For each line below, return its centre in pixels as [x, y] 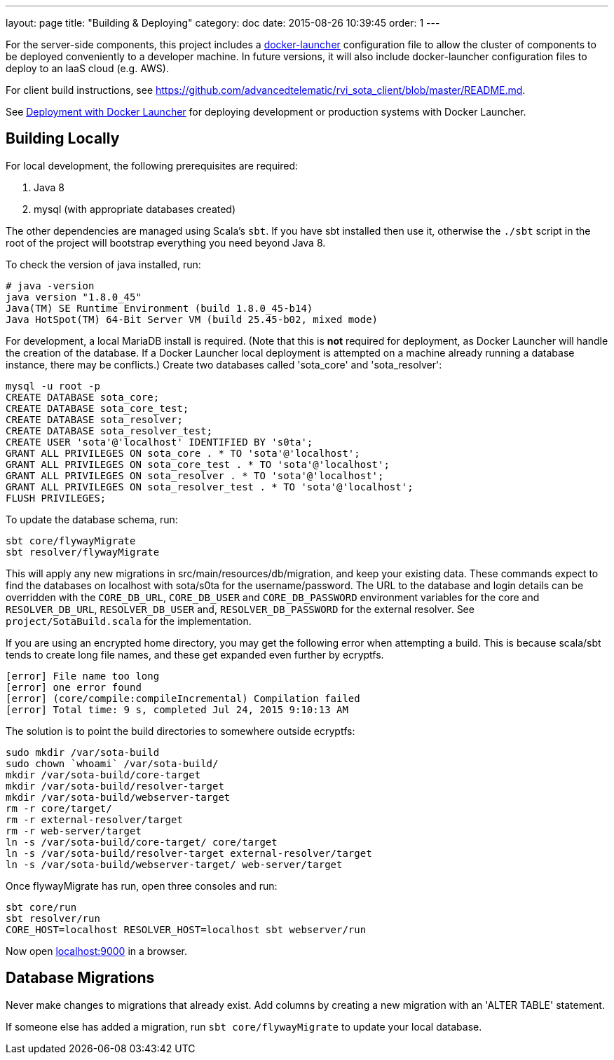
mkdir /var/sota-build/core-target [103, 775]
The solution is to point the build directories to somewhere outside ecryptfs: [180, 731]
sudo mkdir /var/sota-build [83, 752]
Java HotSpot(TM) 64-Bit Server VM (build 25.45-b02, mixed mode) [192, 319]
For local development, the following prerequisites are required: [152, 165]
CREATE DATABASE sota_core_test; [97, 408]
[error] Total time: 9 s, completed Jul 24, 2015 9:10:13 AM [177, 709]
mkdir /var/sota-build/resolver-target [115, 786]
